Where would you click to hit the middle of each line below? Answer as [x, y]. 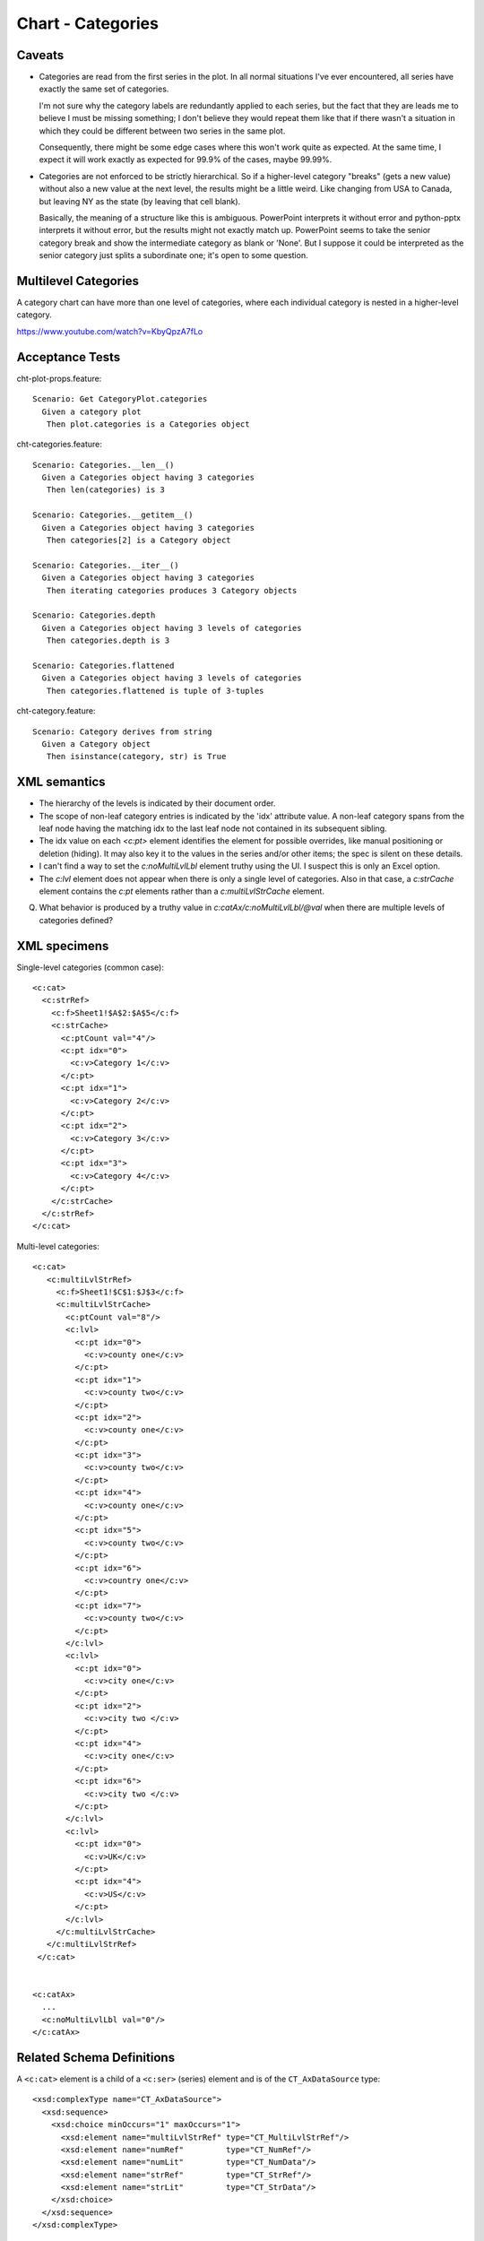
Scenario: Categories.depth [94, 615]
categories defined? [76, 920]
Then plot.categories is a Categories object [148, 424]
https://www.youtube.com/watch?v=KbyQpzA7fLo [110, 331]
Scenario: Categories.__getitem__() [113, 515]
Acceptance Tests [69, 357]
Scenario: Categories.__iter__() [106, 565]
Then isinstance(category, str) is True [136, 757]
